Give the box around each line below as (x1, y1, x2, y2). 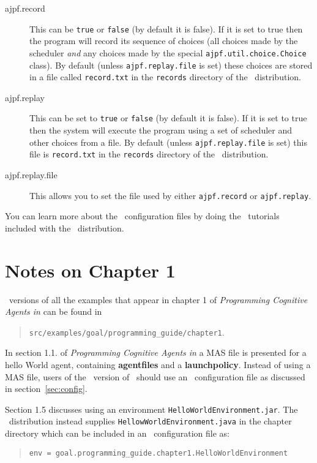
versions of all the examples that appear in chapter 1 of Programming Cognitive (9, 293, 308, 306)
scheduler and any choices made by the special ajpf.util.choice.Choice (29, 46, 307, 59)
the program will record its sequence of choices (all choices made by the (29, 34, 298, 47)
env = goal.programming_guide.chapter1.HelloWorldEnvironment (29, 448, 288, 457)
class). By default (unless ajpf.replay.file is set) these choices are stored (29, 58, 313, 71)
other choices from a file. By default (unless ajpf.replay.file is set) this (29, 135, 307, 148)
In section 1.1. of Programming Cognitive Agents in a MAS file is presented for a (5, 346, 307, 359)
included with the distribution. (5, 221, 124, 234)
